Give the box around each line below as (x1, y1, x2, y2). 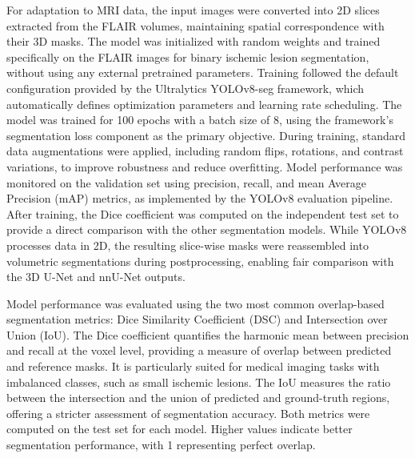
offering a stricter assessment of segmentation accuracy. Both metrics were (6, 404, 370, 421)
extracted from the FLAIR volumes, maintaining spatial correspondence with (6, 17, 385, 34)
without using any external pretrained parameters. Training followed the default (6, 64, 399, 81)
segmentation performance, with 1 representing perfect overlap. (6, 436, 316, 453)
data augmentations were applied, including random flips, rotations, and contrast (6, 143, 404, 159)
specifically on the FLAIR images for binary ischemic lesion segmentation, (6, 48, 369, 65)
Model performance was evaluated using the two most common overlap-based (6, 295, 385, 311)
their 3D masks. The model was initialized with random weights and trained (6, 33, 381, 50)
